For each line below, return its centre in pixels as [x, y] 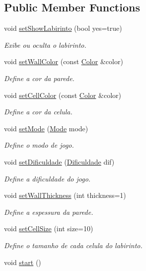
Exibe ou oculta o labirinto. [45, 45]
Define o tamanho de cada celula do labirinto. [73, 245]
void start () [23, 262]
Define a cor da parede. [39, 78]
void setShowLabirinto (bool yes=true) [63, 28]
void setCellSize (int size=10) [49, 228]
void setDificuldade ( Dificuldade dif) [59, 161]
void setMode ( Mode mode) [46, 128]
